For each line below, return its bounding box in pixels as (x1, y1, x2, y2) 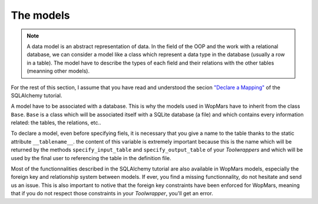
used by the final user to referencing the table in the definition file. (11, 154, 171, 161)
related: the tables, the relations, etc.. (11, 119, 101, 126)
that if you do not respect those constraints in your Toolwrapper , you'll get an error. (11, 190, 213, 197)
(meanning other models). (26, 67, 90, 74)
